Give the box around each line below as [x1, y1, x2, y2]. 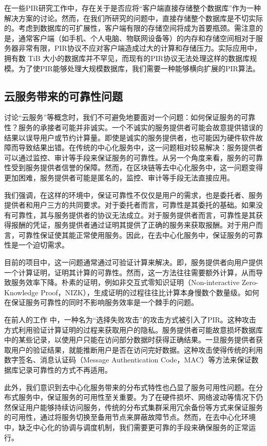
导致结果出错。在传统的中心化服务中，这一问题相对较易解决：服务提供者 [18, 142, 263, 153]
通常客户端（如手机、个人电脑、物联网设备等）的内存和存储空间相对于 [18, 32, 256, 43]
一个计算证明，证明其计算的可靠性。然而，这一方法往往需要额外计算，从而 [4, 267, 256, 277]
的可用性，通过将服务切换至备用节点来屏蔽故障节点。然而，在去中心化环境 [4, 412, 256, 422]
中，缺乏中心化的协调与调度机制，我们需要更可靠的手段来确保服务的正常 [4, 421, 249, 432]
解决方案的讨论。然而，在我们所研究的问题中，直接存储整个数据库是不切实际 [4, 12, 263, 23]
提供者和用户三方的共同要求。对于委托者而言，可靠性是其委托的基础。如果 [4, 199, 256, 210]
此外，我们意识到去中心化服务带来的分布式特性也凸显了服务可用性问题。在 [4, 381, 256, 392]
